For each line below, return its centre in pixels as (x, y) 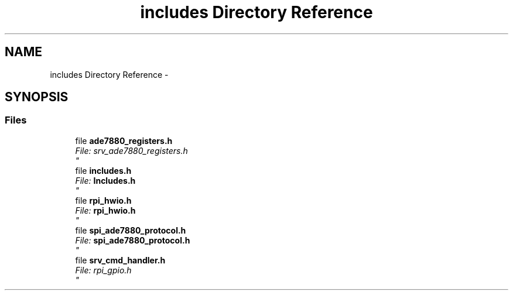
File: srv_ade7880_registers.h (131, 150)
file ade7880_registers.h (124, 140)
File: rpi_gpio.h (103, 270)
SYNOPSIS (37, 97)
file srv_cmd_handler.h (120, 260)
